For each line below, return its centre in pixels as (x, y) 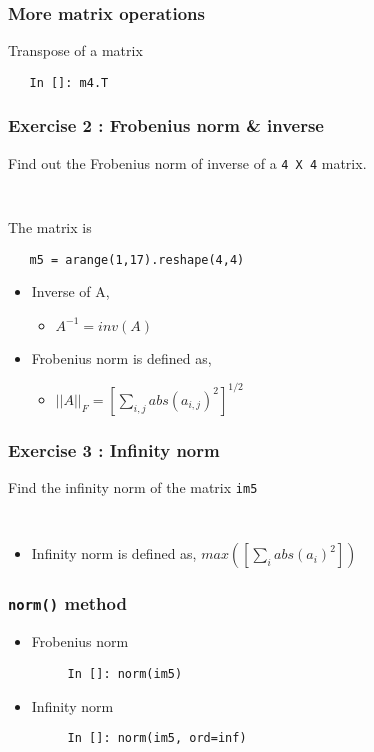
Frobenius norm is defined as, (121, 357)
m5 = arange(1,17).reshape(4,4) (137, 259)
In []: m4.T (69, 82)
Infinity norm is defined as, (114, 553)
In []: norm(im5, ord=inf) (157, 738)
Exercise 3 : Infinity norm (114, 449)
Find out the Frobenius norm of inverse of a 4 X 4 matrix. (187, 162)
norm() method (67, 603)
